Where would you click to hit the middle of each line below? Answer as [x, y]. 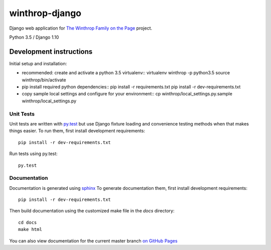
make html [30, 229]
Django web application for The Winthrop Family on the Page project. [81, 28]
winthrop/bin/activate [44, 80]
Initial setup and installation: [38, 63]
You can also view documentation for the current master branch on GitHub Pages [93, 240]
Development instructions [51, 51]
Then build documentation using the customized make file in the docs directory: [92, 211]
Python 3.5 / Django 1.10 [34, 37]
